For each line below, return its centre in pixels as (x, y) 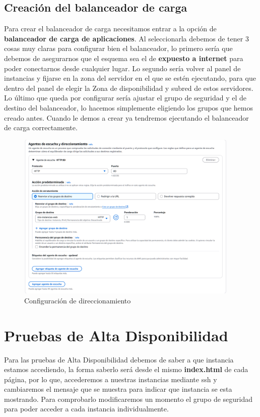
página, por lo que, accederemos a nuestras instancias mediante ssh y (111, 379)
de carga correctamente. (41, 127)
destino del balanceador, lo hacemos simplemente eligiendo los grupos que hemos (129, 107)
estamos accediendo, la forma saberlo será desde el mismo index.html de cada (126, 369)
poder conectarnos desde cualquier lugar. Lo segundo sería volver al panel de (122, 68)
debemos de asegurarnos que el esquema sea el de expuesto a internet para (124, 58)
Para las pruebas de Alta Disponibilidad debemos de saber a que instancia (119, 359)
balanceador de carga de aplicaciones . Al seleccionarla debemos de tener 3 (126, 38)
